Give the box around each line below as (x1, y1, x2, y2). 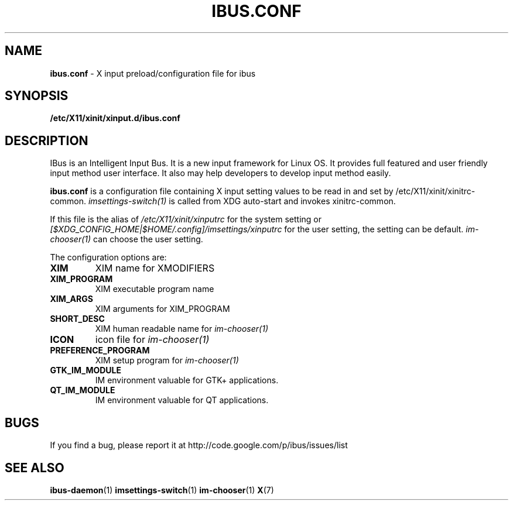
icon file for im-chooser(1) (95, 334, 210, 346)
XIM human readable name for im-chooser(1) (95, 324, 268, 334)
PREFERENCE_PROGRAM (50, 345, 150, 356)
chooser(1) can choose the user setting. (50, 234, 203, 245)
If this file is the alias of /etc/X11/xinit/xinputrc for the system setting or (50, 214, 322, 225)
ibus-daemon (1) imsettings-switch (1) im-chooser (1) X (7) (50, 485, 274, 495)
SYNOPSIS (5, 88, 69, 104)
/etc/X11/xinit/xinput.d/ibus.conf (50, 113, 180, 123)
